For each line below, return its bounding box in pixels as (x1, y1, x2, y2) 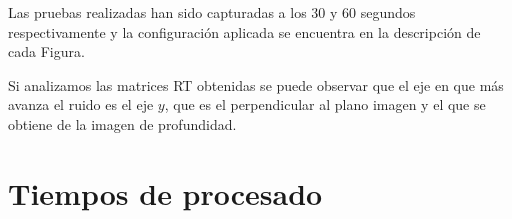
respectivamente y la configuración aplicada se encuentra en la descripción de (8, 21, 481, 42)
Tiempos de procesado (8, 172, 323, 213)
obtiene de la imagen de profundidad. (8, 113, 237, 134)
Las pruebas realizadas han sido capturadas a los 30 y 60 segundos (8, 2, 416, 22)
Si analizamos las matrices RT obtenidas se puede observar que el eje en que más (8, 74, 504, 95)
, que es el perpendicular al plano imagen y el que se (164, 94, 486, 115)
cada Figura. (8, 41, 85, 62)
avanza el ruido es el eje (8, 94, 154, 115)
